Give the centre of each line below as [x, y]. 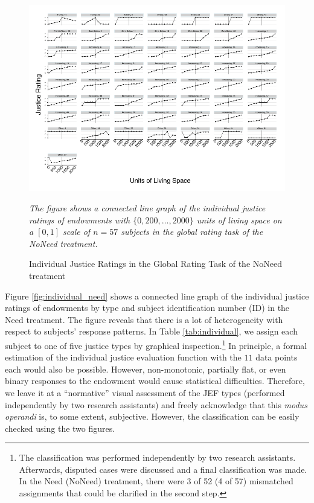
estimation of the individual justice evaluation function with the [123, 357]
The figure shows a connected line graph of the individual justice [147, 207]
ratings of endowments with [80, 219]
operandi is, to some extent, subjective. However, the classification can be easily [152, 416]
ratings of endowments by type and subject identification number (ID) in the [147, 308]
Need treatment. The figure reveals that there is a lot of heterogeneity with [144, 319]
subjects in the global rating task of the [192, 232]
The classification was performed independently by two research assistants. [157, 457]
